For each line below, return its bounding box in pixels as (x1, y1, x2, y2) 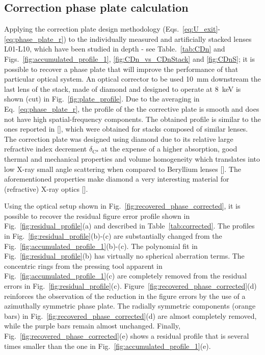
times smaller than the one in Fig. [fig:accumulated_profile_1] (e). (4, 340, 211, 351)
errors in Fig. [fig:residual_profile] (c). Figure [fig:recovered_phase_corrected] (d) (4, 281, 257, 291)
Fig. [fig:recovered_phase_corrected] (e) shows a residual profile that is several (4, 331, 249, 341)
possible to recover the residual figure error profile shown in (4, 210, 190, 221)
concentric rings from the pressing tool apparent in (4, 260, 163, 271)
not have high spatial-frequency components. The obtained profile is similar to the (4, 113, 261, 124)
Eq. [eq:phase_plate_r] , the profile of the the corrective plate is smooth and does (4, 103, 259, 114)
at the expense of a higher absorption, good (101, 143, 237, 154)
